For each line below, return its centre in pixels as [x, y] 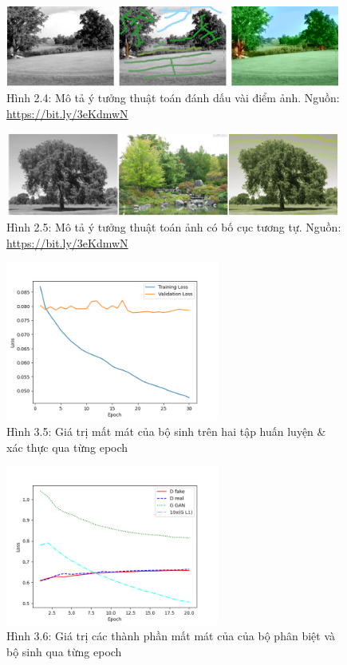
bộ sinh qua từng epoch [64, 651]
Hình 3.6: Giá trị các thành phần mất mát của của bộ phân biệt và [171, 636]
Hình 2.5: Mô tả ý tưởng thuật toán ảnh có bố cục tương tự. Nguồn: [174, 226]
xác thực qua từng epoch [67, 447]
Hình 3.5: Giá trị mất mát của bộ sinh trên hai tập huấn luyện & [166, 431]
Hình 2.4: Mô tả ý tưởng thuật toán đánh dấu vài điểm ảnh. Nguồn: [173, 98]
